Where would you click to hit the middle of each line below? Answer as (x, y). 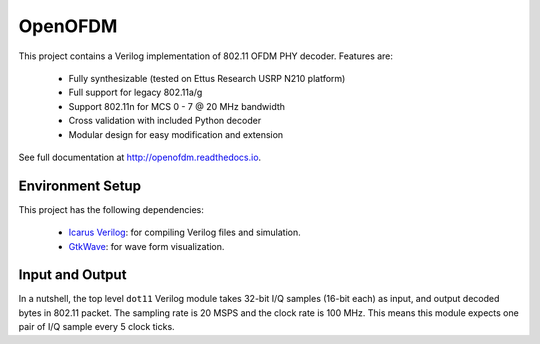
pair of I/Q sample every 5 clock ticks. (96, 327)
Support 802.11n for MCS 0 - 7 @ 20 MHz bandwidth (176, 106)
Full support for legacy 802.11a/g (135, 92)
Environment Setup (80, 185)
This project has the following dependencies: (111, 209)
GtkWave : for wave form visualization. (146, 246)
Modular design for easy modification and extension (176, 134)
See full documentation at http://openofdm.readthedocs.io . (140, 157)
